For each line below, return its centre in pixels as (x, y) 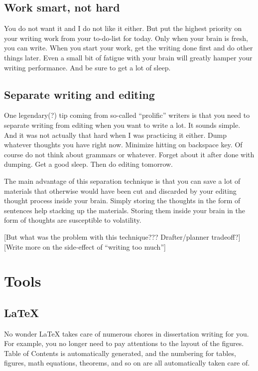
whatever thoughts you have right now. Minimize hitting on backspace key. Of (123, 145)
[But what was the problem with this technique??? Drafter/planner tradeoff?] (122, 236)
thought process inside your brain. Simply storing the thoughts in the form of (122, 200)
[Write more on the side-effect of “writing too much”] (85, 246)
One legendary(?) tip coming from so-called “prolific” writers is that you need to (127, 115)
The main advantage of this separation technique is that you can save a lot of (122, 181)
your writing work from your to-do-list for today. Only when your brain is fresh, (126, 38)
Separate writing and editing (79, 94)
